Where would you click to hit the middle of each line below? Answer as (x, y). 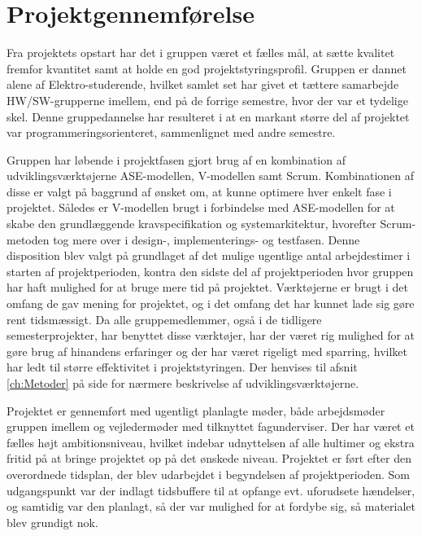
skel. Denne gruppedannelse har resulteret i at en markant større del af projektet (208, 116)
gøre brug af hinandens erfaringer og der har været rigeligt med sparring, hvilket (207, 351)
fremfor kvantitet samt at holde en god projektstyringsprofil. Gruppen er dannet (207, 68)
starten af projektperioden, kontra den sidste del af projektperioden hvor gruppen (210, 271)
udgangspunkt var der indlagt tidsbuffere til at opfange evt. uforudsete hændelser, (211, 490)
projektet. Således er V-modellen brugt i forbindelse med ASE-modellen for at (201, 207)
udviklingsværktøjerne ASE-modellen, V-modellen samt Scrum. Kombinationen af (211, 176)
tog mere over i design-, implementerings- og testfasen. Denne (207, 239)
